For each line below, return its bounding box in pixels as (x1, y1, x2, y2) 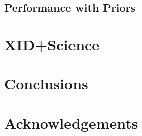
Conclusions (4, 73, 88, 94)
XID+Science (4, 34, 100, 54)
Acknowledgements (4, 112, 138, 133)
